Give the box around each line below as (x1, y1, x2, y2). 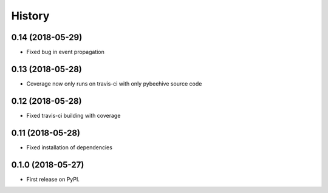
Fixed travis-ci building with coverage (26, 112, 121, 119)
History (11, 9, 50, 22)
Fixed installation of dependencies (26, 143, 112, 151)
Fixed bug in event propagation (26, 49, 104, 56)
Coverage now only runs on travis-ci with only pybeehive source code (26, 80, 202, 87)
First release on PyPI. (26, 175, 80, 183)
